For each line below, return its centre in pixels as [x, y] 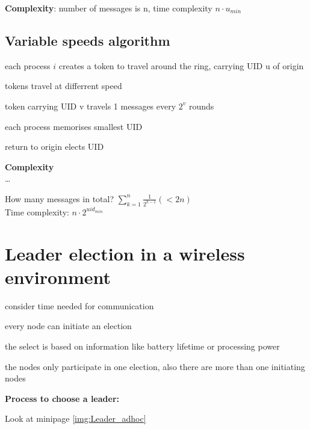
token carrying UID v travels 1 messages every [91, 106]
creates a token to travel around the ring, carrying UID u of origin [181, 65]
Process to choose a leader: [62, 398]
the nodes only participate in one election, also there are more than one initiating [155, 366]
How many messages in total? [60, 198]
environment [58, 276]
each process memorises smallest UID [74, 126]
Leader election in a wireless [125, 253]
